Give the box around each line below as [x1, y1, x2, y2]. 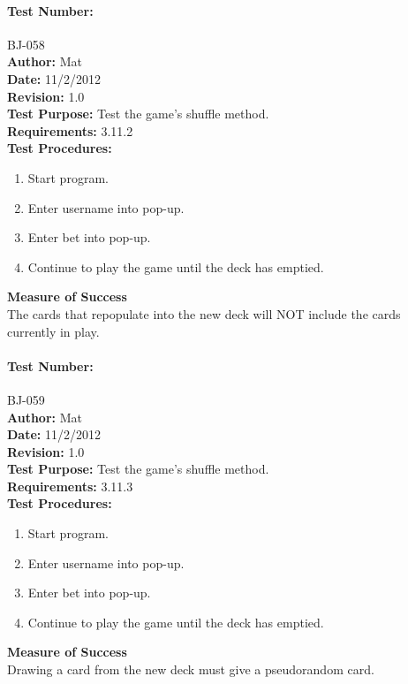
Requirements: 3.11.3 [7, 476, 133, 495]
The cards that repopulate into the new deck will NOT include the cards [7, 304, 401, 323]
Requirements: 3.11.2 [7, 121, 133, 140]
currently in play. [7, 322, 100, 340]
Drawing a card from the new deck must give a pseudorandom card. [7, 660, 374, 679]
